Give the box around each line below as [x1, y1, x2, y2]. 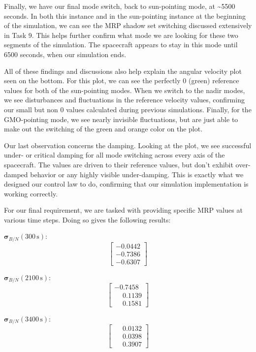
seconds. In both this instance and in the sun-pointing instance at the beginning [4, 10, 246, 21]
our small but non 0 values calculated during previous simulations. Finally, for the [4, 104, 252, 114]
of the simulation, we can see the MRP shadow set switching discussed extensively [4, 20, 252, 31]
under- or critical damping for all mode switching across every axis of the [4, 150, 225, 160]
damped [4, 169, 28, 179]
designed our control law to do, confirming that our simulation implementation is [4, 179, 249, 189]
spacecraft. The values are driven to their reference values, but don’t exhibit [4, 159, 233, 169]
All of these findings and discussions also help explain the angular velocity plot [4, 65, 242, 76]
